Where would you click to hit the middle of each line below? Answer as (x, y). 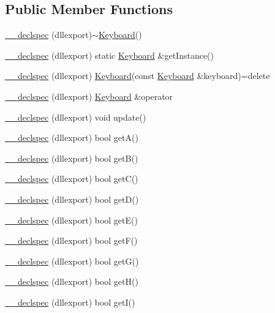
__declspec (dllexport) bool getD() (72, 199)
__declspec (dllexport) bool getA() (72, 138)
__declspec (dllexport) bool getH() (72, 281)
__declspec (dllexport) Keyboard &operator (89, 96)
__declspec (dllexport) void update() (76, 117)
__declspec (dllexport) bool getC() (72, 179)
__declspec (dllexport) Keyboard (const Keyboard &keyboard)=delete (137, 76)
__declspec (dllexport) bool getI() (70, 302)
